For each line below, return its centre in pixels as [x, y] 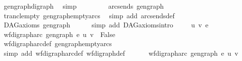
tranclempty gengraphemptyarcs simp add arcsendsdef [89, 15]
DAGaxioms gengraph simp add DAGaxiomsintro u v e [106, 25]
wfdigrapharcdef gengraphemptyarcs [58, 43]
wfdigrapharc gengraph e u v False [59, 34]
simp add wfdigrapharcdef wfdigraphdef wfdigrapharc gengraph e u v [121, 53]
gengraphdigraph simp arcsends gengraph [84, 6]
